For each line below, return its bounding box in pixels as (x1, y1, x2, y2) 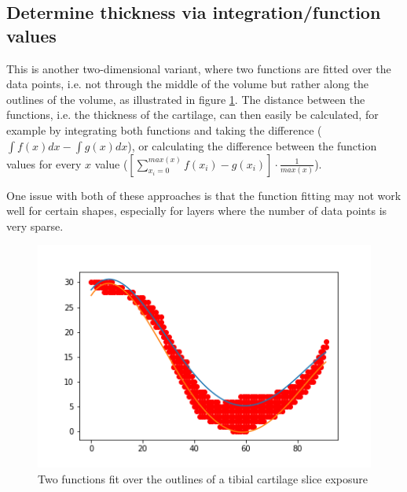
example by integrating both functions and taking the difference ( (6, 121, 322, 138)
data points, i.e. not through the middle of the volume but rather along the (6, 76, 369, 92)
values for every (6, 155, 82, 172)
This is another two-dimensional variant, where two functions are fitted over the (6, 60, 391, 76)
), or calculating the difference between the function (127, 137, 377, 154)
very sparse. (6, 217, 64, 234)
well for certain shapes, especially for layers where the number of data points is (6, 202, 387, 219)
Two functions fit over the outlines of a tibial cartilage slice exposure (38, 470, 368, 486)
